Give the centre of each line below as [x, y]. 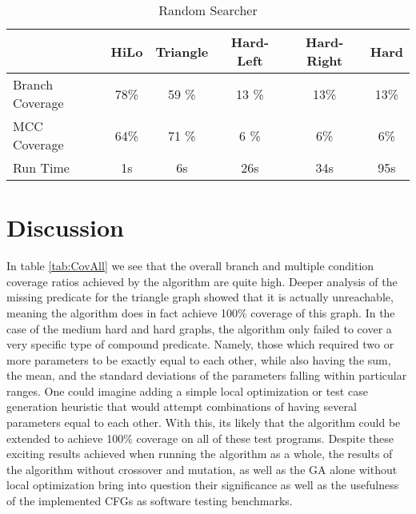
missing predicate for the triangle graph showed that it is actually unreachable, [200, 297]
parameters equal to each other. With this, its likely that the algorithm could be [204, 422]
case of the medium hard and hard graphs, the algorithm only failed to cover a [199, 328]
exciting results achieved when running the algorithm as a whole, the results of [200, 454]
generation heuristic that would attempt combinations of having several [182, 406]
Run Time [41, 167]
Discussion [65, 227]
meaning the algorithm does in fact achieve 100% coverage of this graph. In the [201, 312]
